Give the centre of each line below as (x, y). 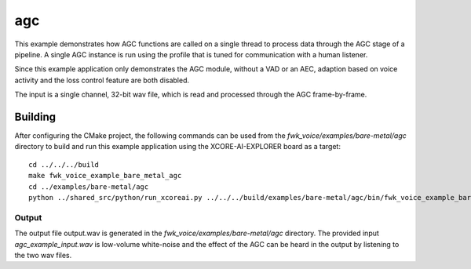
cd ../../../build (64, 164)
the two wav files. (43, 255)
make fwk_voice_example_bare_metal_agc (105, 176)
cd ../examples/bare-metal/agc (89, 187)
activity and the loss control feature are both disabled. (102, 80)
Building (35, 116)
